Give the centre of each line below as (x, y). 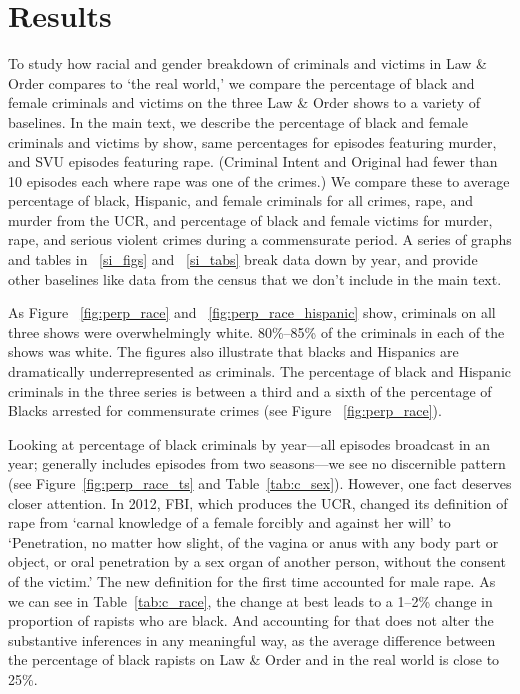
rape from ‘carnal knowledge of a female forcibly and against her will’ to (229, 522)
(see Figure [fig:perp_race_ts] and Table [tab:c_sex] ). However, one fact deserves (260, 483)
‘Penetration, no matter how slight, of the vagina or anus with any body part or (253, 541)
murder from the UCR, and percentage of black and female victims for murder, (250, 219)
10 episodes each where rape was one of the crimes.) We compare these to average (259, 180)
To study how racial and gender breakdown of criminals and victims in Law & (247, 63)
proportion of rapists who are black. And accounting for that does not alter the (251, 620)
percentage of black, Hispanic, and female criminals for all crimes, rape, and (241, 200)
